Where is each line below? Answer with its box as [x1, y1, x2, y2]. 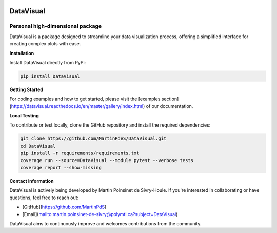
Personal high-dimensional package [9, 23, 102, 30]
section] [161, 96, 179, 102]
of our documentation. [146, 103, 193, 109]
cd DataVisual [20, 143, 56, 149]
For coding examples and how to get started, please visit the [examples [9, 96, 161, 102]
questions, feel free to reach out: [9, 194, 79, 201]
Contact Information [9, 178, 54, 184]
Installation [9, 50, 34, 56]
